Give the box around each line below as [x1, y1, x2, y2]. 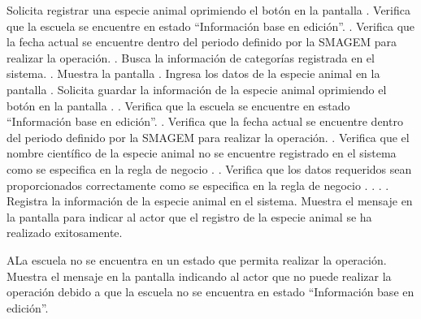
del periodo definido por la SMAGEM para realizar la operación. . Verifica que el [7, 128, 410, 145]
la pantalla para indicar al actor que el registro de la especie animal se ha [7, 208, 372, 225]
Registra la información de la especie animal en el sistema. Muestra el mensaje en [7, 192, 413, 209]
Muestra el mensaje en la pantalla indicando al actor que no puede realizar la [7, 267, 392, 284]
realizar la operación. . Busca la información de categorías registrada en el [7, 49, 375, 66]
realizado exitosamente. [7, 224, 123, 241]
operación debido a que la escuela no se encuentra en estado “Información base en [7, 283, 414, 300]
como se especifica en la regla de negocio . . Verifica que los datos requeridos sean [7, 160, 412, 177]
